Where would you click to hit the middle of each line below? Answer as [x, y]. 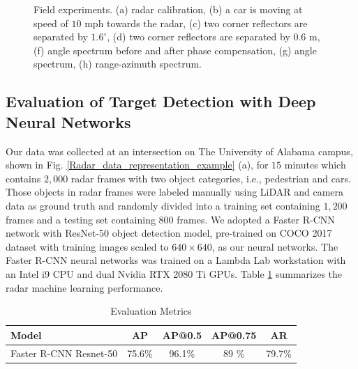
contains [23, 178]
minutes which [315, 165]
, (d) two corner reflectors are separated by [199, 37]
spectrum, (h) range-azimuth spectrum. [118, 64]
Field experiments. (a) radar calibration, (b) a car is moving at [168, 9]
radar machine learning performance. [84, 287]
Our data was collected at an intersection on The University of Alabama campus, [179, 151]
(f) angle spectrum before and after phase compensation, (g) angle [175, 50]
